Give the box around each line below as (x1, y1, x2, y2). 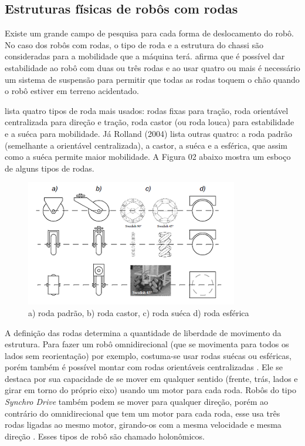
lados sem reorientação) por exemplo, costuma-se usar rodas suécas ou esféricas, (5, 349, 292, 361)
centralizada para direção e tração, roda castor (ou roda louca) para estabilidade (5, 116, 294, 128)
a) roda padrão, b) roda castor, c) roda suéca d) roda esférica (28, 306, 249, 318)
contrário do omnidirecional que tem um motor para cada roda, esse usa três (5, 407, 280, 419)
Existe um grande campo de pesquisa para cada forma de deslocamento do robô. (5, 27, 294, 39)
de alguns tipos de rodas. (5, 162, 94, 174)
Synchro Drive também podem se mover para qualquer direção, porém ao (5, 395, 269, 408)
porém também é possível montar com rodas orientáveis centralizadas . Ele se (5, 361, 283, 373)
